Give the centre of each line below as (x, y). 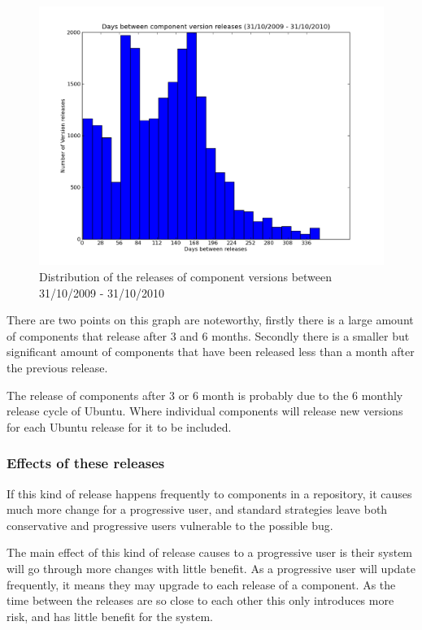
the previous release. (57, 367)
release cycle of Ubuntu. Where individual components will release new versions (205, 411)
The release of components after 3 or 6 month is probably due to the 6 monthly (205, 395)
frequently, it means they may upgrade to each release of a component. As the (201, 584)
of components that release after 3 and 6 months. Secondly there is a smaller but (208, 335)
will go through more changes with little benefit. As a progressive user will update (211, 568)
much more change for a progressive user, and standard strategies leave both (197, 509)
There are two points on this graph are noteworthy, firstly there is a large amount (210, 320)
